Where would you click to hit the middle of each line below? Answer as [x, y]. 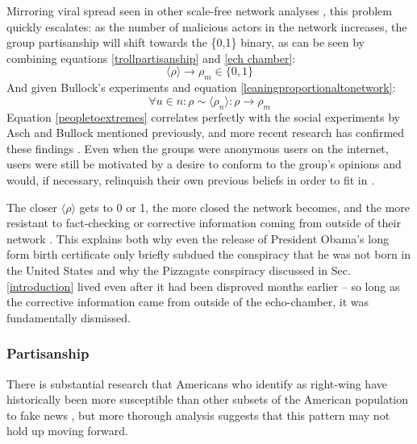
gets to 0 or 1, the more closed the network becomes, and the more [244, 207]
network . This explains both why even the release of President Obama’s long [198, 238]
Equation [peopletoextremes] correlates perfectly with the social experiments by [203, 116]
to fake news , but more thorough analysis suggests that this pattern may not [198, 415]
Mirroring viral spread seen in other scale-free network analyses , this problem [199, 10]
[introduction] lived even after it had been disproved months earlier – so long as [203, 286]
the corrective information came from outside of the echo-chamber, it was [188, 302]
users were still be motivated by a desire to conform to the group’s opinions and [204, 164]
